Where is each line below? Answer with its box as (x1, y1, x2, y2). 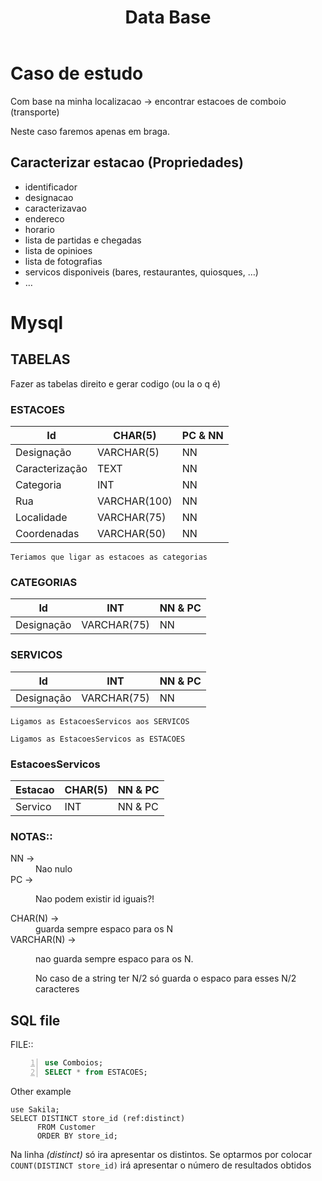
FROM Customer (36, 1122, 97, 1132)
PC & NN (181, 429, 224, 443)
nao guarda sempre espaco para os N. (35, 953, 194, 965)
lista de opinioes (24, 244, 93, 256)
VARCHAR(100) (96, 494, 173, 508)
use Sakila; (10, 1104, 60, 1115)
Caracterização (15, 462, 88, 476)
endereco (24, 212, 65, 225)
